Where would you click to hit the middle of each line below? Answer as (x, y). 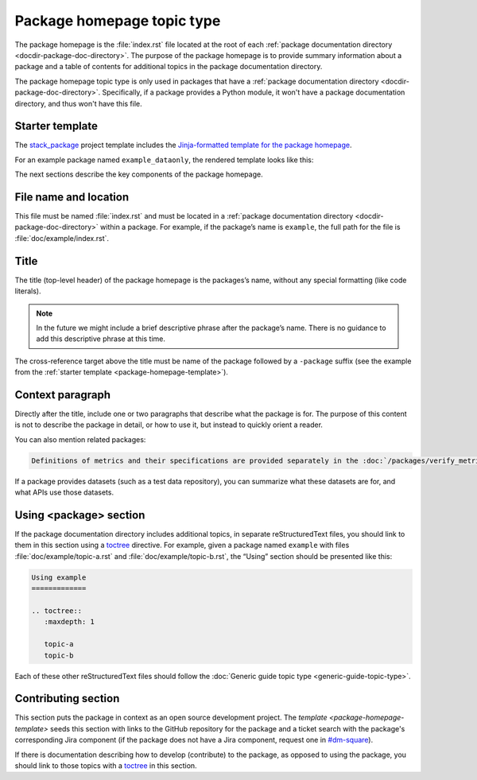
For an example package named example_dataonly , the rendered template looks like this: (164, 160)
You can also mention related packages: (80, 439)
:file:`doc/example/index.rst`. (62, 238)
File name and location (72, 197)
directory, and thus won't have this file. (78, 103)
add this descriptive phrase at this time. (101, 339)
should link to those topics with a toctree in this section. (106, 766)
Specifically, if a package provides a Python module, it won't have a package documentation (254, 92)
